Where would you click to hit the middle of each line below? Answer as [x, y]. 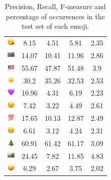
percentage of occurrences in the [55, 16]
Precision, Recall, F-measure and [55, 6]
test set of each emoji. [55, 26]
